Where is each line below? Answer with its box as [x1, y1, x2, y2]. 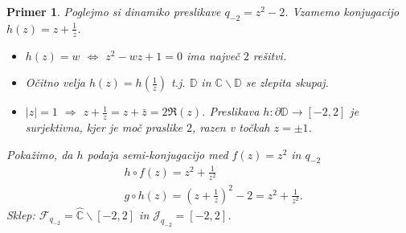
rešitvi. [252, 47, 287, 63]
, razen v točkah [192, 119, 270, 136]
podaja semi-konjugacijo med [87, 145, 228, 162]
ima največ [186, 47, 240, 63]
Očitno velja [25, 74, 85, 91]
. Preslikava [202, 103, 260, 120]
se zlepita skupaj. [245, 74, 329, 91]
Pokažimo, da [6, 145, 73, 162]
